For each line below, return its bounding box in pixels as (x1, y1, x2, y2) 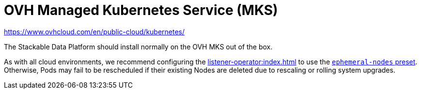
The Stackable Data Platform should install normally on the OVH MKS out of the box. (4, 42, 273, 51)
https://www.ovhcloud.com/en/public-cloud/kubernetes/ (4, 27, 185, 36)
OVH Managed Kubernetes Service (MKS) (4, 2, 278, 18)
